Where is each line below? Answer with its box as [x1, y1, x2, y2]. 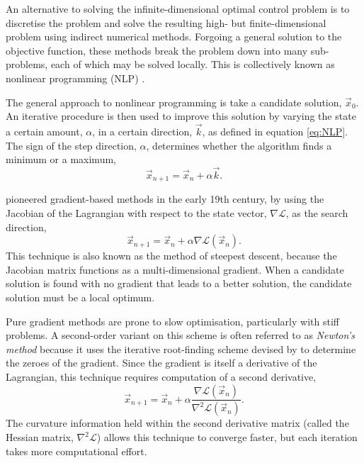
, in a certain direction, [92, 123, 193, 138]
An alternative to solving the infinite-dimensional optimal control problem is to [6, 1, 350, 16]
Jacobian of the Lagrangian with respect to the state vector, [6, 206, 267, 221]
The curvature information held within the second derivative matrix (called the [6, 415, 349, 430]
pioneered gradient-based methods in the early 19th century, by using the [6, 191, 324, 206]
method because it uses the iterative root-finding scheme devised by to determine [6, 341, 356, 356]
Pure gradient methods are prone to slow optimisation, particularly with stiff [6, 313, 339, 328]
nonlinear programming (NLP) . [6, 70, 145, 85]
